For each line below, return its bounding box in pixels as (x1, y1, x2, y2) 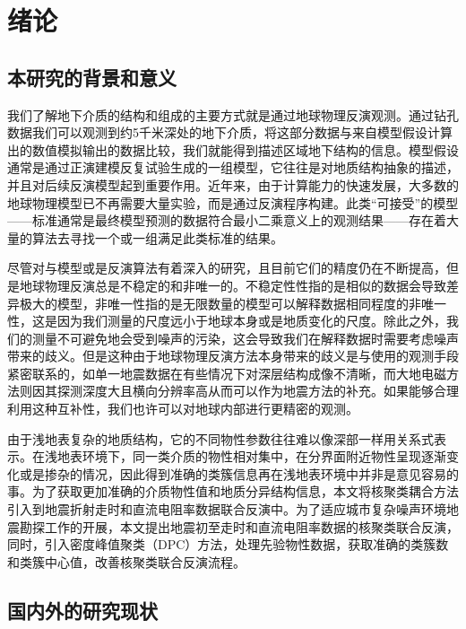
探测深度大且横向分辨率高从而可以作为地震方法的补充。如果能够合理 (56, 381, 459, 400)
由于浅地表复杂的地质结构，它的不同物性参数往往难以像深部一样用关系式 (7, 429, 434, 448)
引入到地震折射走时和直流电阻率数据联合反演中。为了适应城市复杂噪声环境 (7, 500, 446, 519)
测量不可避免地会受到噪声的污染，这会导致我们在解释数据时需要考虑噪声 (31, 328, 459, 347)
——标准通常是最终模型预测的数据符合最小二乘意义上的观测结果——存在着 (7, 211, 446, 230)
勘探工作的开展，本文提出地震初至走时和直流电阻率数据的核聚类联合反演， (19, 517, 459, 536)
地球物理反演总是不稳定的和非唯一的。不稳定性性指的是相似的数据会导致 (19, 275, 446, 294)
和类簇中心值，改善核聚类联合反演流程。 (7, 552, 246, 571)
